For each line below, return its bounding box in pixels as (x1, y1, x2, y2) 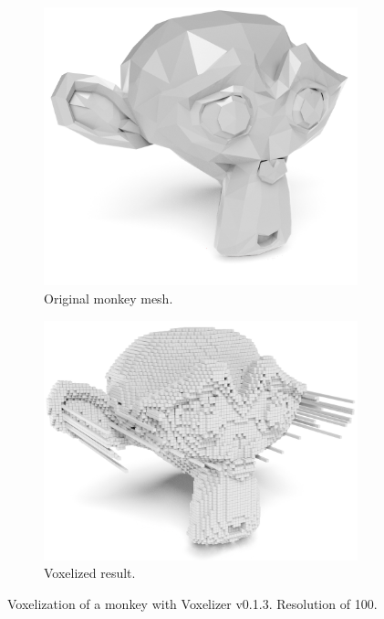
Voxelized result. (44, 563, 136, 582)
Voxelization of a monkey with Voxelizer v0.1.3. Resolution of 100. (7, 593, 378, 613)
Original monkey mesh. (44, 288, 173, 307)
